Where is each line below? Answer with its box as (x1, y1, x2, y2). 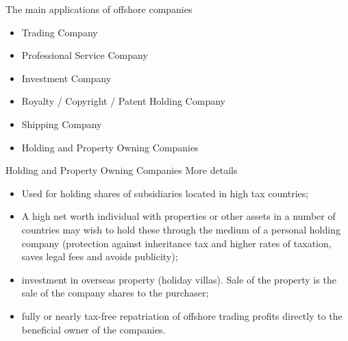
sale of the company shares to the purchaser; (21, 286, 209, 300)
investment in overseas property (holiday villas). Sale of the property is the (21, 272, 336, 286)
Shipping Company (21, 116, 102, 131)
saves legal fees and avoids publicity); (21, 249, 178, 264)
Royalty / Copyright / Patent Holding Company (21, 94, 225, 108)
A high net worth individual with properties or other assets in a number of (21, 209, 336, 223)
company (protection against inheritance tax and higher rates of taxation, (21, 236, 332, 250)
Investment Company (21, 71, 112, 85)
